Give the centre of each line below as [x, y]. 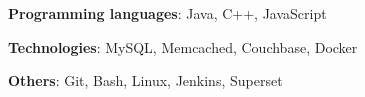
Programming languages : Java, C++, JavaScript [167, 13]
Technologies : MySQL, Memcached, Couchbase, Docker [183, 46]
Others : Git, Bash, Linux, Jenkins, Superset [145, 80]
